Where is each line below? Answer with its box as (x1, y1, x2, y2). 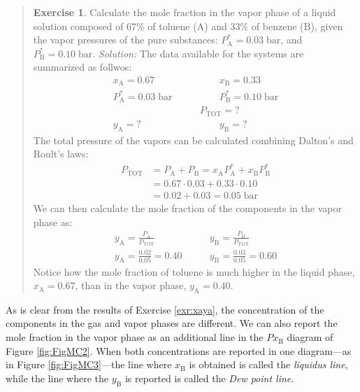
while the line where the (6, 370, 109, 385)
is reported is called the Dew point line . (124, 370, 294, 385)
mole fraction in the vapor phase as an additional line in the (6, 330, 264, 344)
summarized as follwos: (33, 59, 132, 74)
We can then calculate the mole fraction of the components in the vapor (33, 200, 342, 215)
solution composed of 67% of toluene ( (33, 18, 197, 33)
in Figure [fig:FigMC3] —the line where (6, 357, 172, 372)
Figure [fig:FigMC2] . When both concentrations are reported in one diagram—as (6, 343, 352, 358)
